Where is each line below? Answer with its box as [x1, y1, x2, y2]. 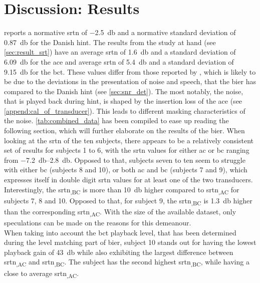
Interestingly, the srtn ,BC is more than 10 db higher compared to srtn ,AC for [4, 184, 239, 196]
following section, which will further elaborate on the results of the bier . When [4, 125, 245, 136]
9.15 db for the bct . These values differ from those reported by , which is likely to [4, 66, 256, 77]
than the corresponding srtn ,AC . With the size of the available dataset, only [4, 206, 236, 218]
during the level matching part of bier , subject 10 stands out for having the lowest [4, 237, 256, 247]
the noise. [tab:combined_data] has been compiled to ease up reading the [4, 115, 229, 126]
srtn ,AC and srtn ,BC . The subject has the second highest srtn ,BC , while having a [4, 256, 249, 268]
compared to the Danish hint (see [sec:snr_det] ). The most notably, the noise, [4, 86, 243, 96]
